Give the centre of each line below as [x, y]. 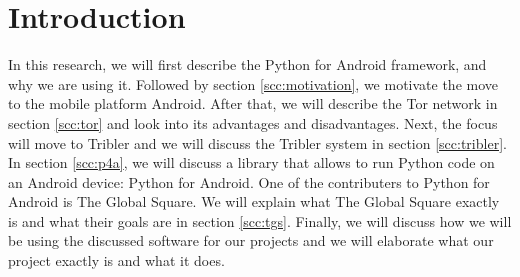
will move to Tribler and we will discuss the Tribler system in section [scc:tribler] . [257, 142]
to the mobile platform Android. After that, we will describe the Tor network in [253, 103]
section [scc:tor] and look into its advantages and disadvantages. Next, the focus [253, 122]
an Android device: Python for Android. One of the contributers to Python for [249, 181]
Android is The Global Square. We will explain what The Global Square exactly [254, 201]
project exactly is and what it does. [116, 260]
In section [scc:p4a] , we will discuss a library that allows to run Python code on [251, 162]
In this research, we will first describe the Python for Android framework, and [247, 64]
